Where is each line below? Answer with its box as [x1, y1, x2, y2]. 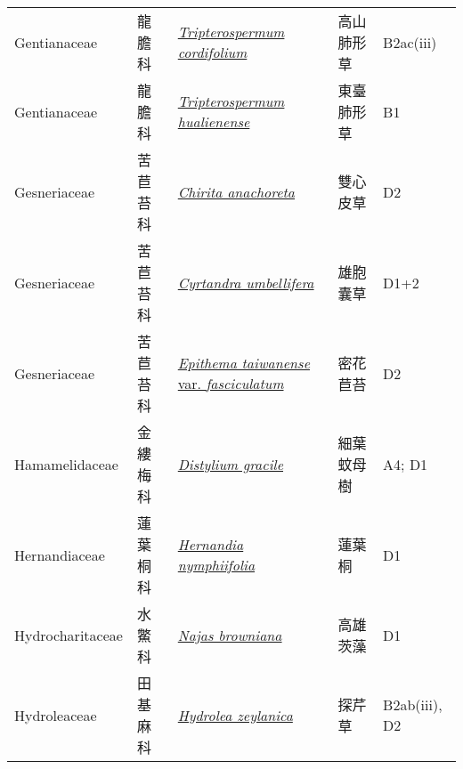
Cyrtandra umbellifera [177, 271, 314, 293]
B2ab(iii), [383, 694, 443, 715]
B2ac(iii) [383, 31, 437, 53]
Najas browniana [177, 624, 282, 645]
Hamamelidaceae [14, 453, 118, 474]
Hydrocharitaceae [14, 624, 123, 645]
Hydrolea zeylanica [177, 704, 293, 725]
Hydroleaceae [14, 704, 97, 725]
